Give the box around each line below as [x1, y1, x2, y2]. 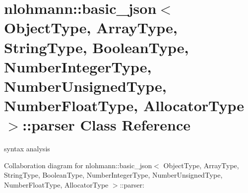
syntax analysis [4, 143, 50, 154]
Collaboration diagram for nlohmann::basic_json [4, 160, 152, 170]
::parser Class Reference [22, 115, 190, 135]
